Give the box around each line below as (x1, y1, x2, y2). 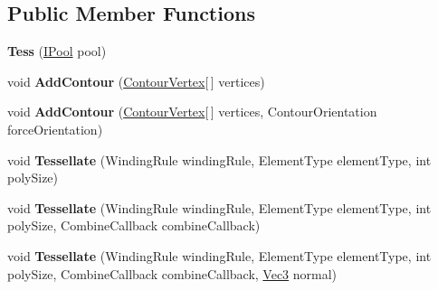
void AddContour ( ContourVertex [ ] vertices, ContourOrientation (7, 102, 377, 121)
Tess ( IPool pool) (7, 42, 107, 61)
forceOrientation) (7, 119, 103, 138)
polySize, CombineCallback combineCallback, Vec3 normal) (7, 264, 338, 283)
